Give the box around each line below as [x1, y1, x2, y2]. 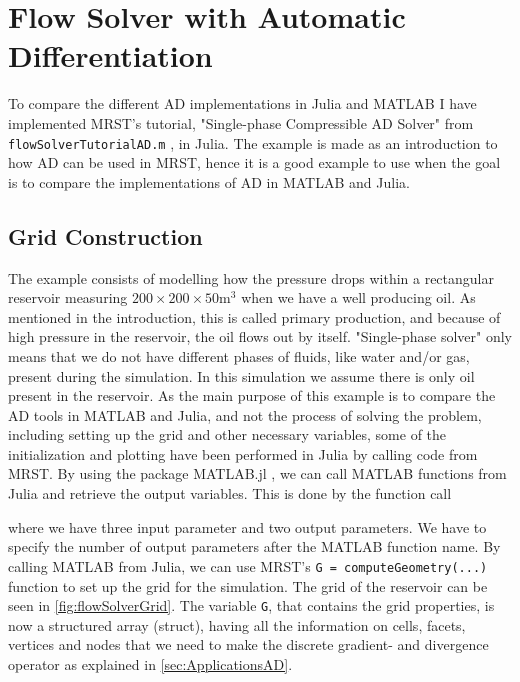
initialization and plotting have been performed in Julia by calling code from [8, 443, 478, 464]
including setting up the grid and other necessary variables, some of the [8, 424, 447, 445]
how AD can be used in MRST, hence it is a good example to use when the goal [8, 152, 501, 173]
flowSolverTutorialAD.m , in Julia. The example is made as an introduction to [8, 132, 498, 153]
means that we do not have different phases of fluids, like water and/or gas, [8, 345, 470, 366]
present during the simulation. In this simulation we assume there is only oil [8, 365, 475, 386]
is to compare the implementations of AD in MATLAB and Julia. [8, 171, 410, 192]
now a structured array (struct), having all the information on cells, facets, [8, 614, 466, 635]
